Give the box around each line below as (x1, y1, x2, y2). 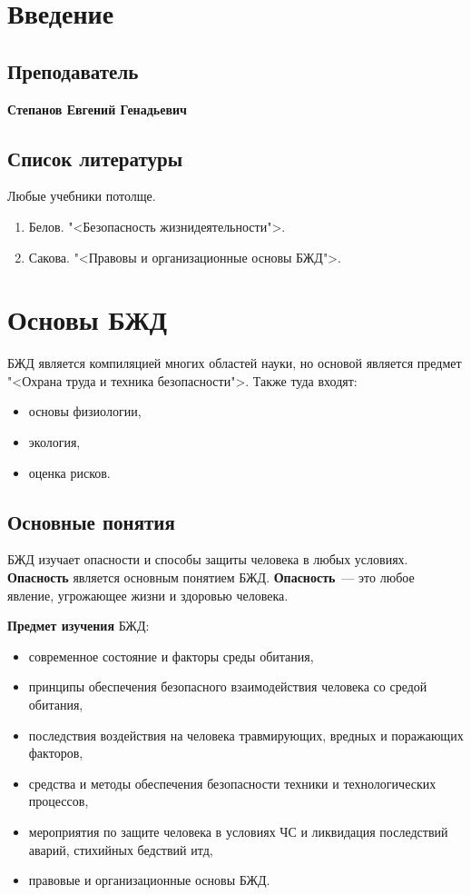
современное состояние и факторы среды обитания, (28, 646, 314, 665)
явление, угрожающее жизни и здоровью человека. (7, 585, 289, 604)
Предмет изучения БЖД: (7, 616, 150, 635)
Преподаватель (7, 56, 139, 85)
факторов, (28, 743, 83, 762)
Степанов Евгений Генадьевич (7, 99, 187, 118)
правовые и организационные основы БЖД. (28, 870, 270, 890)
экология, (28, 433, 81, 452)
